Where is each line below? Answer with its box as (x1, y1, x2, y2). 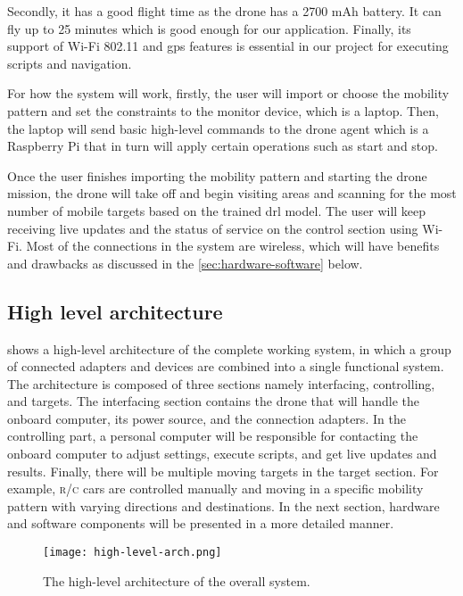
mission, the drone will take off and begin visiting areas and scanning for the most (7, 184, 457, 203)
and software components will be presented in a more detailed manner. (7, 514, 394, 533)
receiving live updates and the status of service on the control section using (7, 219, 418, 237)
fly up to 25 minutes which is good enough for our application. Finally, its (7, 19, 411, 37)
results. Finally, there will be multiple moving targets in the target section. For (7, 461, 439, 480)
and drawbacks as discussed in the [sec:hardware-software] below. (7, 253, 363, 272)
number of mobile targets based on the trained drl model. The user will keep (7, 201, 426, 219)
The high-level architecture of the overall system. (43, 571, 310, 590)
